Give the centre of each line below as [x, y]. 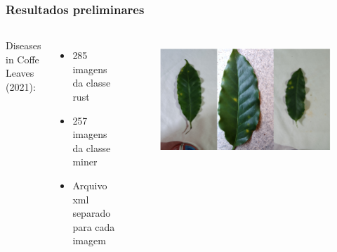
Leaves [20, 73]
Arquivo [90, 185]
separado [92, 213]
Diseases [24, 45]
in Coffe [22, 59]
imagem [89, 240]
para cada [94, 226]
